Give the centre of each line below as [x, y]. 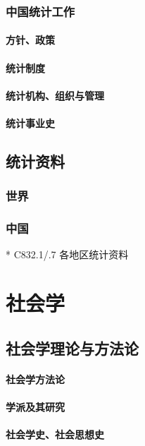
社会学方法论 [35, 379]
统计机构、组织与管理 [55, 95]
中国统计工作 [40, 11]
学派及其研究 [35, 406]
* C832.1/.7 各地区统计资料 [67, 254]
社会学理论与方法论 [72, 348]
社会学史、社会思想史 [55, 434]
